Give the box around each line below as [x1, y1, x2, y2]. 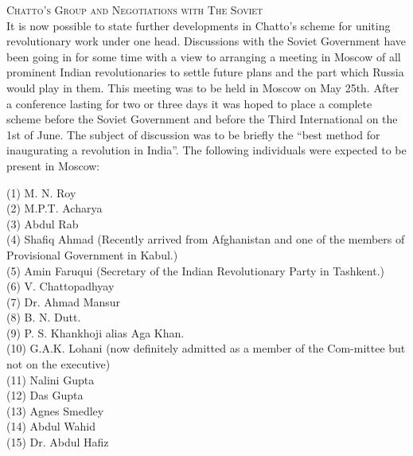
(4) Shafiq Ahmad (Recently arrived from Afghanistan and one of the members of [6, 231, 405, 247]
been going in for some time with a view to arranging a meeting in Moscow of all [6, 48, 401, 64]
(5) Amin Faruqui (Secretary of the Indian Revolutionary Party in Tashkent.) [6, 262, 384, 279]
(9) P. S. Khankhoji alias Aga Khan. [6, 324, 185, 341]
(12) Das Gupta [6, 387, 84, 403]
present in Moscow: [6, 157, 100, 173]
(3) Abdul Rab [6, 215, 79, 232]
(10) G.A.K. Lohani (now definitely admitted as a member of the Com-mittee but [6, 340, 406, 357]
